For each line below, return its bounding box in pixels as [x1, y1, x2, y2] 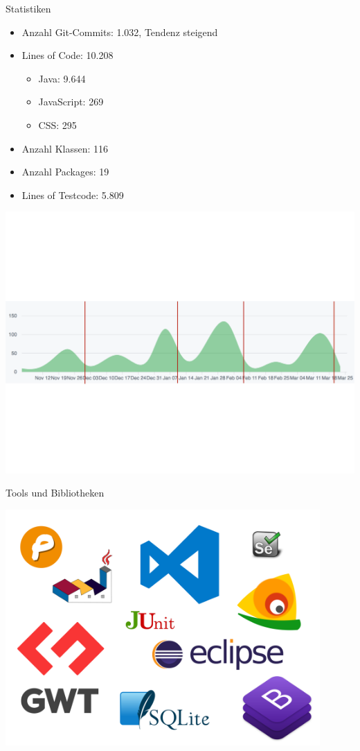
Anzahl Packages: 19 [21, 164, 109, 179]
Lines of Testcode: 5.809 [21, 187, 124, 202]
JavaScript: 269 [38, 94, 104, 109]
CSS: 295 [38, 117, 77, 132]
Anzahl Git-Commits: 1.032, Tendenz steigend [21, 24, 218, 39]
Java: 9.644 [38, 71, 86, 85]
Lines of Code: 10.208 [21, 48, 114, 62]
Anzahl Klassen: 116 [21, 141, 109, 155]
